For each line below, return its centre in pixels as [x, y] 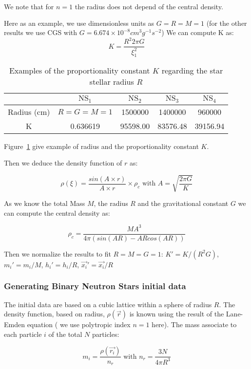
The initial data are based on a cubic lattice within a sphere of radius [108, 304]
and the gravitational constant [183, 203]
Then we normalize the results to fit [58, 253]
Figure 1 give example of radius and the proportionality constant [101, 146]
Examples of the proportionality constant [79, 71]
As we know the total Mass [45, 203]
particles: [106, 334]
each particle [23, 334]
